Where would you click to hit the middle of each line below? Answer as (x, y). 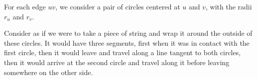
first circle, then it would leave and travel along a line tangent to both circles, (123, 52)
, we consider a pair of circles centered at (118, 6)
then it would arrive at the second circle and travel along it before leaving (117, 62)
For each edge (25, 6)
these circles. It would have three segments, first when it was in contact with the (127, 42)
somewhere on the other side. (49, 72)
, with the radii (229, 6)
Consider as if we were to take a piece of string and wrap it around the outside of (128, 33)
